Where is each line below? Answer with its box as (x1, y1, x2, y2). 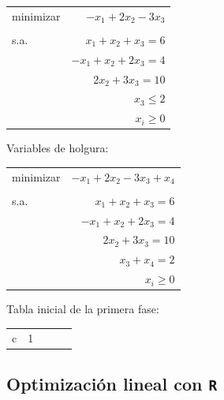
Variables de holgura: (6, 140, 109, 156)
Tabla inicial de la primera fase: (6, 301, 159, 317)
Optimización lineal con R (6, 372, 218, 396)
